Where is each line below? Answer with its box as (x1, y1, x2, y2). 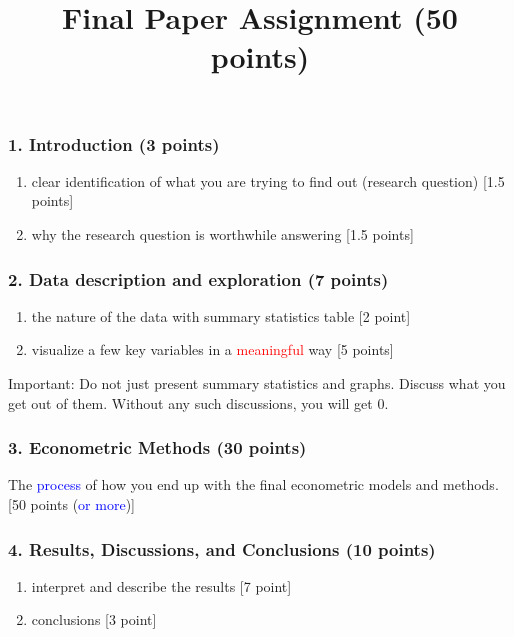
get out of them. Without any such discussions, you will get (8, 392, 373, 413)
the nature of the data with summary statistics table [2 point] (31, 305, 411, 326)
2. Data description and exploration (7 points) (8, 266, 389, 291)
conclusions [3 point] (31, 609, 157, 630)
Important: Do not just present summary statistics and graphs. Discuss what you (8, 373, 506, 394)
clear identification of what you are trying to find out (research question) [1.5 (31, 170, 505, 191)
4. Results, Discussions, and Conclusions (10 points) (8, 536, 436, 561)
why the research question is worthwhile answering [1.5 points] (31, 224, 414, 245)
